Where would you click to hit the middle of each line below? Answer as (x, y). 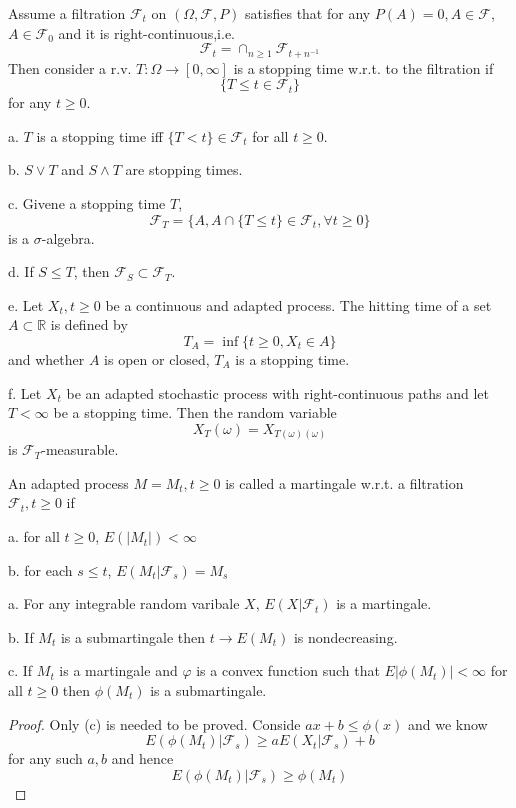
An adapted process (68, 482)
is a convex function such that (288, 670)
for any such (45, 758)
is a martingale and (118, 670)
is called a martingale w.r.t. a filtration (344, 482)
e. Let (26, 304)
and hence (142, 758)
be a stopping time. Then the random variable (195, 412)
